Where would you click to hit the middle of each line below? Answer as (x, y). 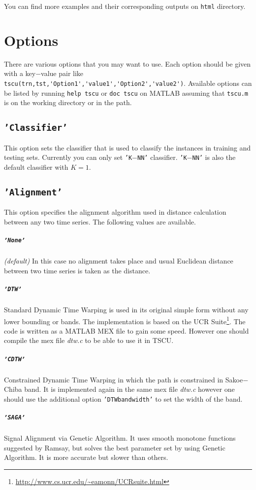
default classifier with (36, 167)
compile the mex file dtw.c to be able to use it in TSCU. (89, 340)
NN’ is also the (214, 157)
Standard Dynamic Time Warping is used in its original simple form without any (126, 309)
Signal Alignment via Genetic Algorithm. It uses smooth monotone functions (120, 438)
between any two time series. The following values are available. (100, 221)
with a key (20, 73)
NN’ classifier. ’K (162, 157)
